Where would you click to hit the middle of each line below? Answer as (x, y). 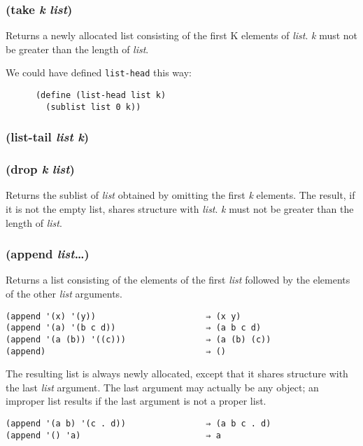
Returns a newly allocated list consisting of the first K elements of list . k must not (182, 35)
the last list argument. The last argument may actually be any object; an (162, 387)
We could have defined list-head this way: (99, 72)
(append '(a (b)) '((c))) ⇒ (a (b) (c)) (138, 339)
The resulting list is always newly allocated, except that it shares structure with (177, 374)
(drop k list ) (40, 169)
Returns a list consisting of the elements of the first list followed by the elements (178, 280)
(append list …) (48, 254)
